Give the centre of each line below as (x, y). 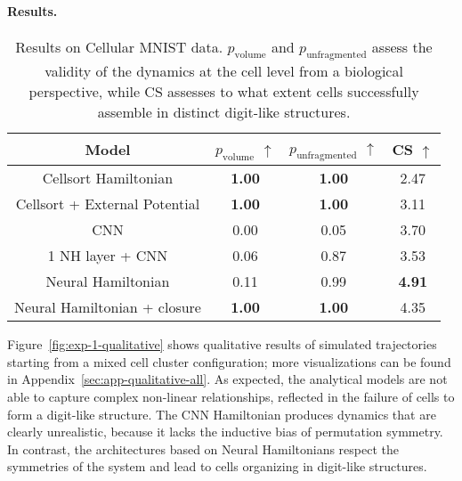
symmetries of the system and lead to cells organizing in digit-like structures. (217, 466)
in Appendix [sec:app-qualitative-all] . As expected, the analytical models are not (227, 379)
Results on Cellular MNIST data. (119, 46)
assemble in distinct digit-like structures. (224, 111)
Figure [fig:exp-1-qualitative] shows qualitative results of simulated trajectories (222, 344)
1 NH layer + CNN (108, 256)
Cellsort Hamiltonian (108, 178)
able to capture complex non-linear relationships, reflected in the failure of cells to (231, 396)
